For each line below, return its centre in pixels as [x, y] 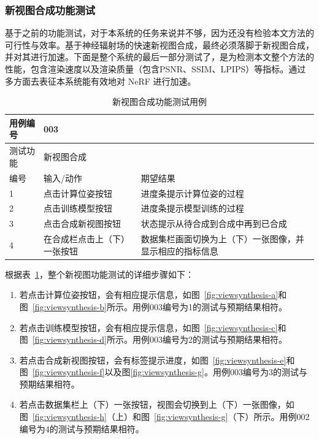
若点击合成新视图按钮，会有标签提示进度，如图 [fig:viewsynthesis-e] [153, 360]
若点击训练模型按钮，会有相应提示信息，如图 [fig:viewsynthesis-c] [148, 327]
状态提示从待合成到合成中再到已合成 [214, 223]
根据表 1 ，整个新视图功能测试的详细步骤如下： [99, 274]
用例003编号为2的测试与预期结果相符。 [209, 339]
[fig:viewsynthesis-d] [69, 339]
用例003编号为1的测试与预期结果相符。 [209, 306]
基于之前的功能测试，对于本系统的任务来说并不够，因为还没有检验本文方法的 [159, 33]
